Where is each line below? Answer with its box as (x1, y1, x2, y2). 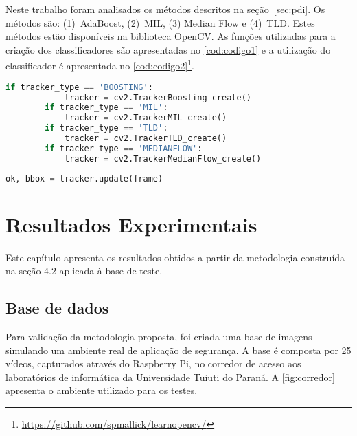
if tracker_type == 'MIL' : (45, 102, 168, 113)
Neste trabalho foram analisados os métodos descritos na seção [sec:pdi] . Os (5, 2, 325, 16)
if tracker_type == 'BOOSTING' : (5, 82, 153, 92)
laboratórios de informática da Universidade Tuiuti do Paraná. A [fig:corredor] (5, 369, 335, 384)
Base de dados (5, 297, 109, 318)
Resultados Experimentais (5, 210, 257, 238)
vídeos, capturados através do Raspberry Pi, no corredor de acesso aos (5, 356, 301, 371)
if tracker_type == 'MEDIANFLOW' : (45, 143, 203, 153)
